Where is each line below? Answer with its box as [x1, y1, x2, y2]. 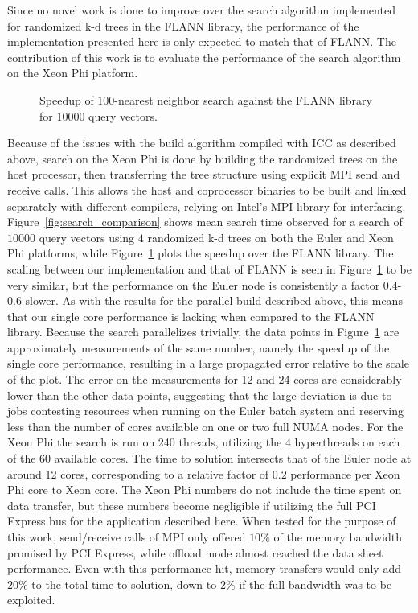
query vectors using [39, 228, 135, 245]
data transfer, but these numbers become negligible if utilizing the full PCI [7, 496, 376, 513]
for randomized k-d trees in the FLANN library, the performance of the [7, 17, 359, 34]
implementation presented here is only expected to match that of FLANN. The [7, 33, 396, 50]
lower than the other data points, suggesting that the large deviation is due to [7, 386, 392, 403]
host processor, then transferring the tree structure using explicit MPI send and [7, 166, 400, 183]
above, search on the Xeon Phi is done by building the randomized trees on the [7, 150, 398, 167]
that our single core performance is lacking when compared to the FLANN [7, 307, 375, 324]
